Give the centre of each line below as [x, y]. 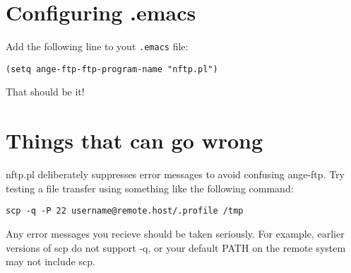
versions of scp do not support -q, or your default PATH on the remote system [176, 247]
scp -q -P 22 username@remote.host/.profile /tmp [125, 211]
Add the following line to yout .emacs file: [97, 46]
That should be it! [45, 92]
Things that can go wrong [135, 140]
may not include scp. [50, 261]
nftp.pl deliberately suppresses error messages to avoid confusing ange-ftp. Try [175, 174]
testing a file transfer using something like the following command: [150, 188]
